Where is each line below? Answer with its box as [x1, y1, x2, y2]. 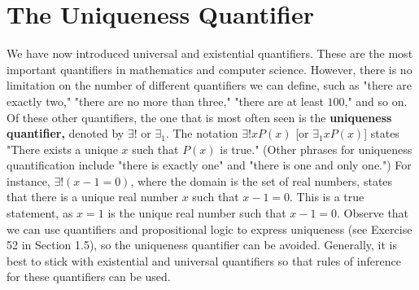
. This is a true [290, 188, 364, 205]
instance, [7, 172, 50, 189]
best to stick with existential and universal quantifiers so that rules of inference [7, 252, 401, 269]
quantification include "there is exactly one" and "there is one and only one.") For [7, 156, 412, 174]
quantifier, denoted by [7, 125, 124, 142]
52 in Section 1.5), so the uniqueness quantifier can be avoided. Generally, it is [7, 236, 398, 253]
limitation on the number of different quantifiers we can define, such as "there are [7, 77, 412, 94]
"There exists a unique [7, 140, 118, 157]
